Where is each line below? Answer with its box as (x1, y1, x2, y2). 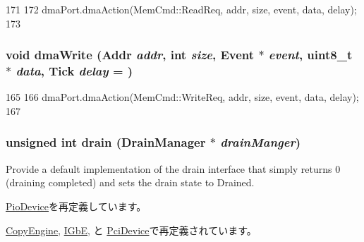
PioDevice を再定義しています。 (6, 198, 147, 213)
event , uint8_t (268, 46, 353, 63)
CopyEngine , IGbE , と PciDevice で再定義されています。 (6, 222, 257, 237)
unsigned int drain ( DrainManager (6, 133, 206, 151)
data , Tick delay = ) (16, 62, 133, 80)
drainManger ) (220, 133, 301, 151)
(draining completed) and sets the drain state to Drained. (6, 175, 255, 190)
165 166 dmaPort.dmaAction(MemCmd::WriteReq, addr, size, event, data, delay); (6, 90, 359, 104)
